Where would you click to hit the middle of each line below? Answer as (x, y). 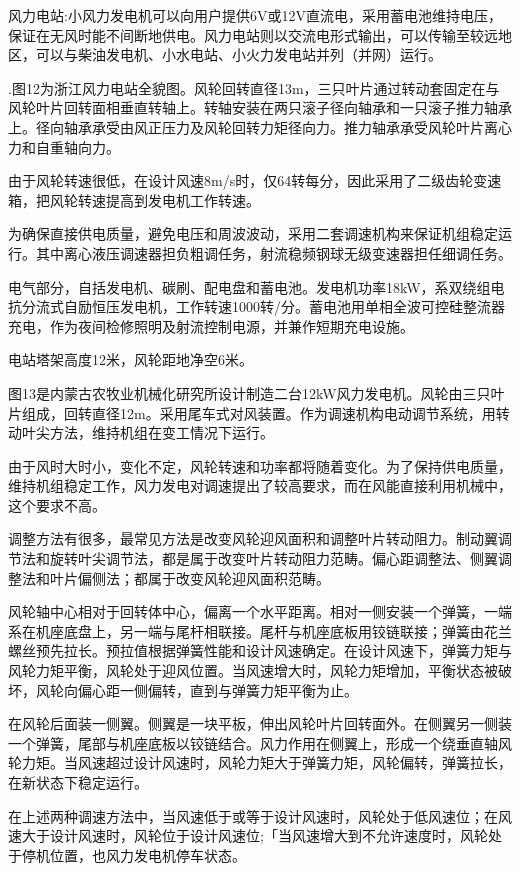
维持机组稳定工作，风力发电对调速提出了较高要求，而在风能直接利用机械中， (260, 485)
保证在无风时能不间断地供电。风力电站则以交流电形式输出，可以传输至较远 (253, 34)
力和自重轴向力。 (64, 146)
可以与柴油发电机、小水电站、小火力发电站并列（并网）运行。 (238, 54)
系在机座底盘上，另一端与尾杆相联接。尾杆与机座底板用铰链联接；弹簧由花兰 (260, 630)
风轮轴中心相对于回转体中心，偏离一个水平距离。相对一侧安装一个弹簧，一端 (260, 611)
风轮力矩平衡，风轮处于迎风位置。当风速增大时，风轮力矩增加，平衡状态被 (253, 670)
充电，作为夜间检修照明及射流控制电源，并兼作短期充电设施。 (211, 325)
